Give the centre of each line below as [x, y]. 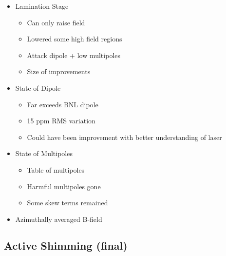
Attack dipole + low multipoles [74, 55]
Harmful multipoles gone [64, 186]
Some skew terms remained [67, 203]
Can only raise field [56, 22]
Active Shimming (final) [66, 245]
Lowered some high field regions [75, 39]
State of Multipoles [44, 153]
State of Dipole [38, 88]
